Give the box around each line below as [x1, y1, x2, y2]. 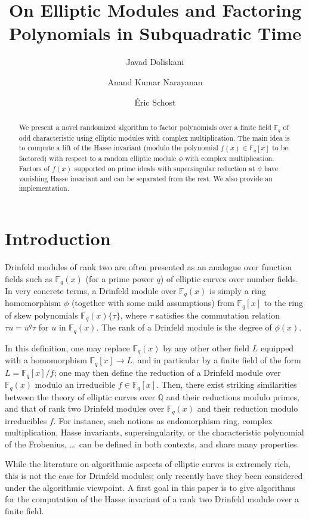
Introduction [5, 226, 111, 251]
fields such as [5, 272, 52, 285]
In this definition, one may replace [5, 341, 130, 354]
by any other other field [163, 341, 250, 354]
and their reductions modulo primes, [166, 390, 299, 403]
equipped [260, 341, 294, 354]
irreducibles [5, 414, 47, 427]
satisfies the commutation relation [156, 308, 280, 321]
